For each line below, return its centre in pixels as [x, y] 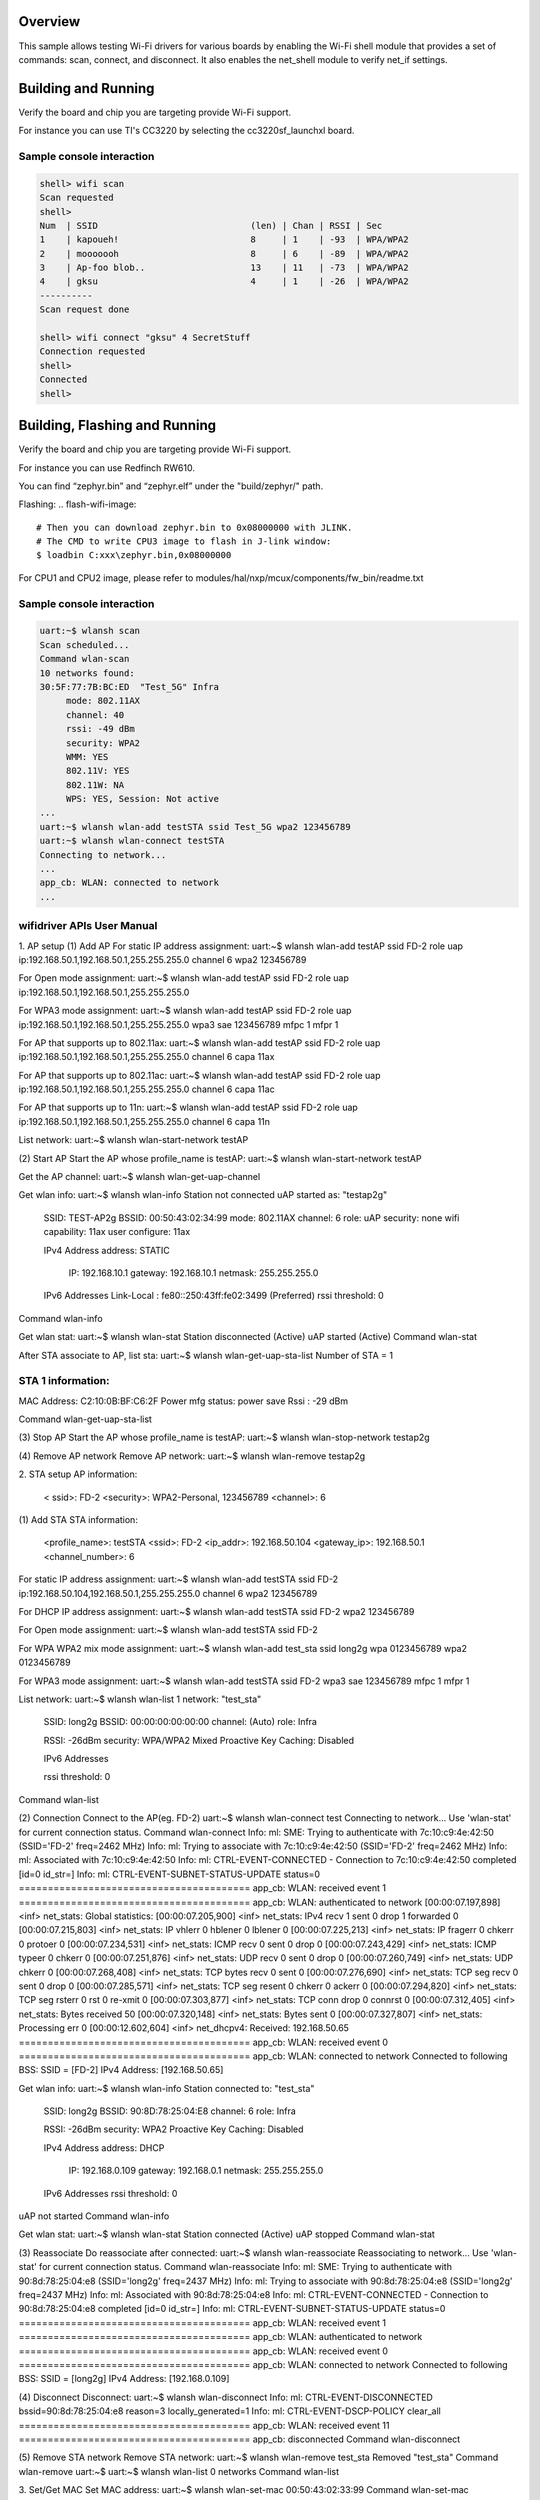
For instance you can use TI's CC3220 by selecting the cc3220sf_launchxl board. [186, 131]
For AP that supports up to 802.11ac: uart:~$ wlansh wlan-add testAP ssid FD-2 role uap [199, 1075]
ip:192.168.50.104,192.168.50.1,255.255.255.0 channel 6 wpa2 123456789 [168, 1593]
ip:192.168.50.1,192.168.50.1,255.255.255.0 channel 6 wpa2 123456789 [162, 959]
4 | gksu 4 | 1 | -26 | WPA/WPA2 [224, 281]
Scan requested [76, 198]
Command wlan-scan [84, 659]
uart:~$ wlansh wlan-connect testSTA [132, 841]
